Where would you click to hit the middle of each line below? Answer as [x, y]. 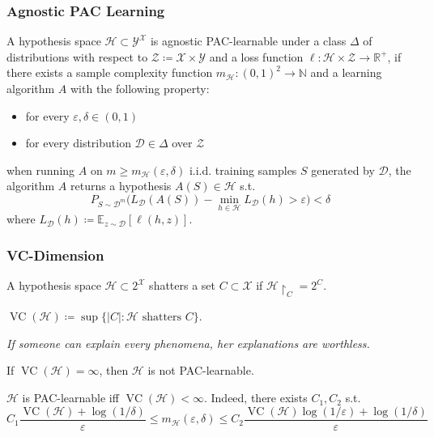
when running [41, 170]
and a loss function [256, 56]
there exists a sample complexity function [110, 72]
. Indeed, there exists [255, 398]
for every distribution [78, 143]
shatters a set [183, 285]
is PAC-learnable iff [70, 398]
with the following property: [140, 88]
